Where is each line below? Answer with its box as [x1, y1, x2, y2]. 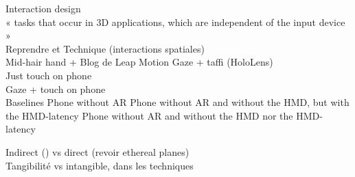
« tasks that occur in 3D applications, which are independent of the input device [5, 14, 345, 29]
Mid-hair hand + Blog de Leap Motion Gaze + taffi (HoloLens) [5, 55, 273, 69]
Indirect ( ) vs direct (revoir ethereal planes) [5, 144, 190, 159]
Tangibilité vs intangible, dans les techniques [5, 158, 194, 172]
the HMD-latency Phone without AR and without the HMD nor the [5, 108, 293, 122]
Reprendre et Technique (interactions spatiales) [5, 41, 205, 55]
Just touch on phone [5, 68, 92, 82]
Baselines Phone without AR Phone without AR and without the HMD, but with [5, 95, 350, 109]
